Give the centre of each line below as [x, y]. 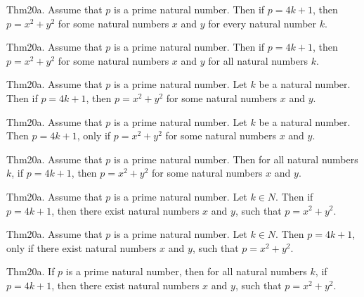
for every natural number [262, 23]
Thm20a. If [31, 271]
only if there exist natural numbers [82, 247]
